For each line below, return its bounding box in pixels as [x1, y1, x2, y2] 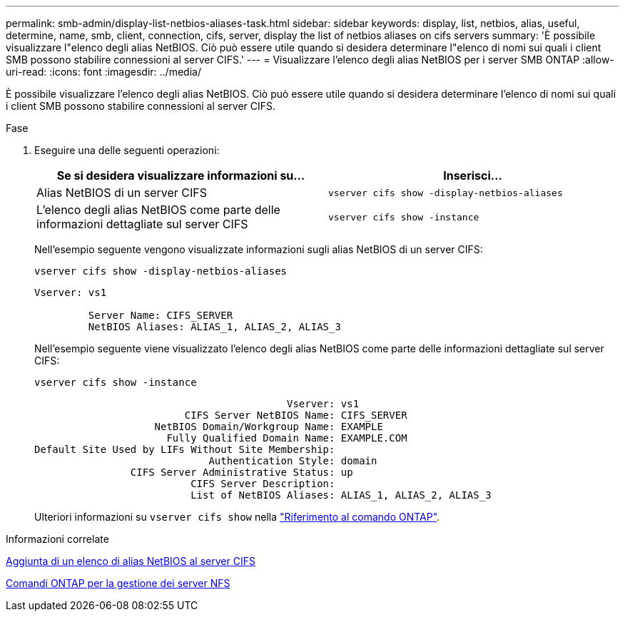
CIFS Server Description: [190, 478, 335, 489]
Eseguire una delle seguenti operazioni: [34, 144, 220, 156]
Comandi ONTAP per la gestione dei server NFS [6, 577, 230, 589]
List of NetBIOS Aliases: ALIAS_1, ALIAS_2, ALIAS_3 [190, 489, 492, 501]
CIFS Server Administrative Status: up [130, 466, 353, 478]
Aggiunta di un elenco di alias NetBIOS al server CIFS [6, 555, 255, 567]
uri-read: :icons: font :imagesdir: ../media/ [6, 66, 201, 78]
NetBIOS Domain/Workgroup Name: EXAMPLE [154, 421, 383, 432]
